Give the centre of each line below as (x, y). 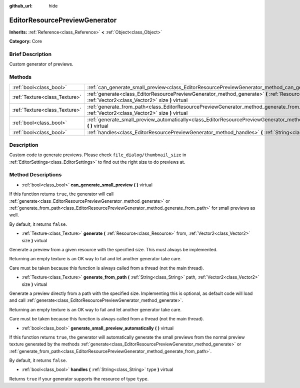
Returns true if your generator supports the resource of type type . (79, 378)
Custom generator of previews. (41, 64)
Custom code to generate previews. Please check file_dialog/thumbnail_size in (98, 155)
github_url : (21, 6)
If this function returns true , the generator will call (61, 194)
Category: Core (26, 41)
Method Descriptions (35, 175)
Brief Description (30, 54)
